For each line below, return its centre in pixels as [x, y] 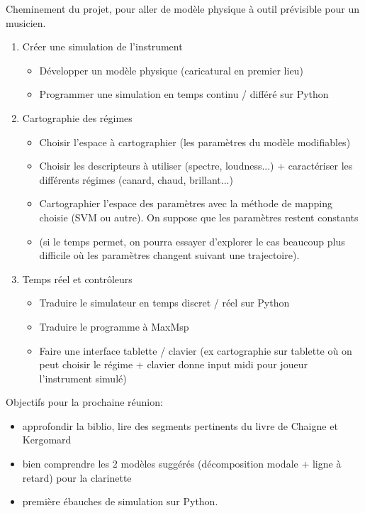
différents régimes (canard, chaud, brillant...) [136, 179]
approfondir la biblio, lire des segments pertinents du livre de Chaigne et [180, 425]
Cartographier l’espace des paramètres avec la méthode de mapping [186, 203]
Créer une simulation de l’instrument [102, 46]
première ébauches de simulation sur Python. [120, 501]
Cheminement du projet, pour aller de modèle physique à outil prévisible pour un [182, 9]
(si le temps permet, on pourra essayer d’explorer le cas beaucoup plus [192, 241]
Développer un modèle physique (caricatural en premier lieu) [171, 70]
